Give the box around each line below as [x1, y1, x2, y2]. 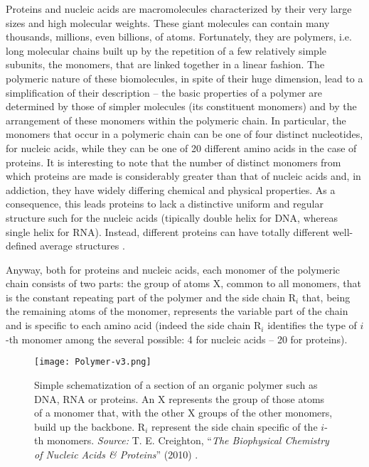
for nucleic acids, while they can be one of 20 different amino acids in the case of [6, 140, 357, 155]
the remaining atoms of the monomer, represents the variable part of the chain [6, 304, 348, 318]
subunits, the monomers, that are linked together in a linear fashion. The [6, 57, 325, 72]
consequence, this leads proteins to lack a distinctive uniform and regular [6, 196, 323, 211]
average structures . [40, 238, 125, 253]
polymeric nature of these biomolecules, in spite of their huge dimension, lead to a [6, 70, 363, 85]
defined [6, 238, 37, 253]
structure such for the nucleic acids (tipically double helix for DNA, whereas [6, 210, 338, 225]
